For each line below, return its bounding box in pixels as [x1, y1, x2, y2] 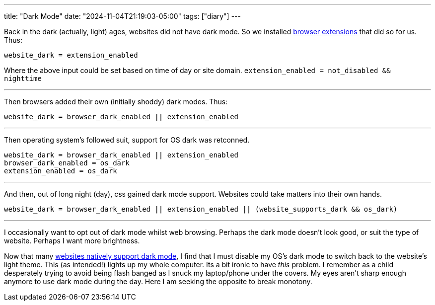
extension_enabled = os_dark [4, 167, 117, 175]
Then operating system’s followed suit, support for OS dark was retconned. [4, 136, 250, 144]
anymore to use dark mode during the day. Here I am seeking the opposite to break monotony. [4, 277, 312, 286]
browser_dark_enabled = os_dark [4, 159, 130, 167]
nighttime [4, 75, 42, 82]
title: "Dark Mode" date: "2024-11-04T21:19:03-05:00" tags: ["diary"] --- [4, 12, 241, 20]
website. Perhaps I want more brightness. [4, 236, 140, 245]
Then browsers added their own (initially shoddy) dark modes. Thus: [4, 97, 228, 106]
